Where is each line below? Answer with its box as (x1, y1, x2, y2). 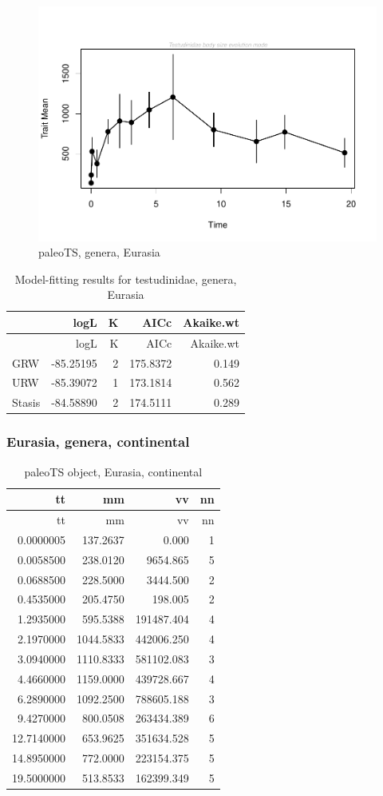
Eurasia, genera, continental (6, 432, 190, 452)
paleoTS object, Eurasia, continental (24, 463, 203, 480)
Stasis (12, 394, 41, 411)
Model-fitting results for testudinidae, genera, (14, 270, 237, 287)
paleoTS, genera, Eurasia (38, 244, 160, 261)
